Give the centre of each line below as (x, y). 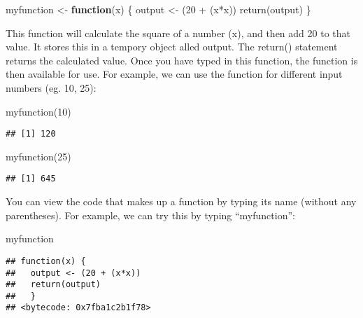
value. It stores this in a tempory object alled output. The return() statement (172, 47)
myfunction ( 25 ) (38, 156)
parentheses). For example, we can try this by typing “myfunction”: (150, 215)
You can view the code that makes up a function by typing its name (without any (181, 201)
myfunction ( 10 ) (38, 111)
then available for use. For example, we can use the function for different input (174, 74)
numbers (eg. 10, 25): (51, 87)
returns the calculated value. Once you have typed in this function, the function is (182, 60)
